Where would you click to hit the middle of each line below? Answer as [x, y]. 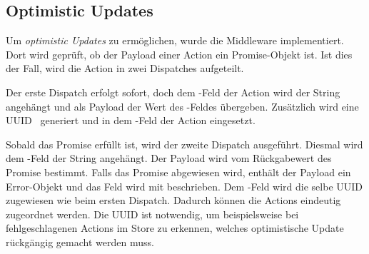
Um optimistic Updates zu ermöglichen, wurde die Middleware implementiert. [175, 40]
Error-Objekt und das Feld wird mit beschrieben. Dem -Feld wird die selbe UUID [184, 186]
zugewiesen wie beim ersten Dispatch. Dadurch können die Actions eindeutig [173, 200]
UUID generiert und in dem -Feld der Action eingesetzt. [131, 120]
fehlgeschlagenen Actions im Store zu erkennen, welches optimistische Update [175, 228]
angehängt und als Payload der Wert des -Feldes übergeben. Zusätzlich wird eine [182, 106]
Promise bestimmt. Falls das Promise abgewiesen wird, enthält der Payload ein [178, 172]
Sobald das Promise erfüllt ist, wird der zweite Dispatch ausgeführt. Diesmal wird [184, 144]
